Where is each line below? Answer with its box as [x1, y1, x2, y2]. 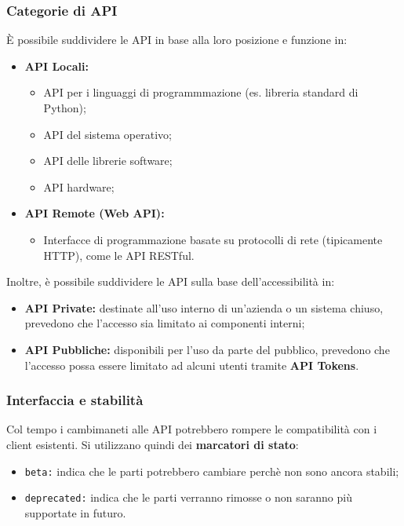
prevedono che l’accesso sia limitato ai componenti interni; [24, 315, 305, 331]
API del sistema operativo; [43, 126, 172, 142]
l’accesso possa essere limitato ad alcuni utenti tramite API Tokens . [24, 356, 359, 373]
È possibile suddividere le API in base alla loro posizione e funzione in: [6, 31, 348, 48]
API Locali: [24, 57, 89, 74]
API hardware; [43, 178, 115, 195]
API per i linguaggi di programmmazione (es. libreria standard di [43, 84, 359, 100]
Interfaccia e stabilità [6, 390, 144, 410]
